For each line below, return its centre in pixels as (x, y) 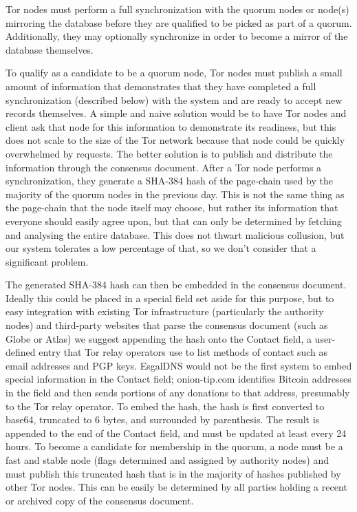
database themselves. (50, 49)
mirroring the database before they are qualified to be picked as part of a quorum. (179, 22)
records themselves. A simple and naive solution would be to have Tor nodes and (176, 113)
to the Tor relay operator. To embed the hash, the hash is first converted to (165, 406)
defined (21, 352)
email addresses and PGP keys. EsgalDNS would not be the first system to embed (179, 365)
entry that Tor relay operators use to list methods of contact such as (183, 352)
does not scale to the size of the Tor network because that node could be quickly (175, 140)
